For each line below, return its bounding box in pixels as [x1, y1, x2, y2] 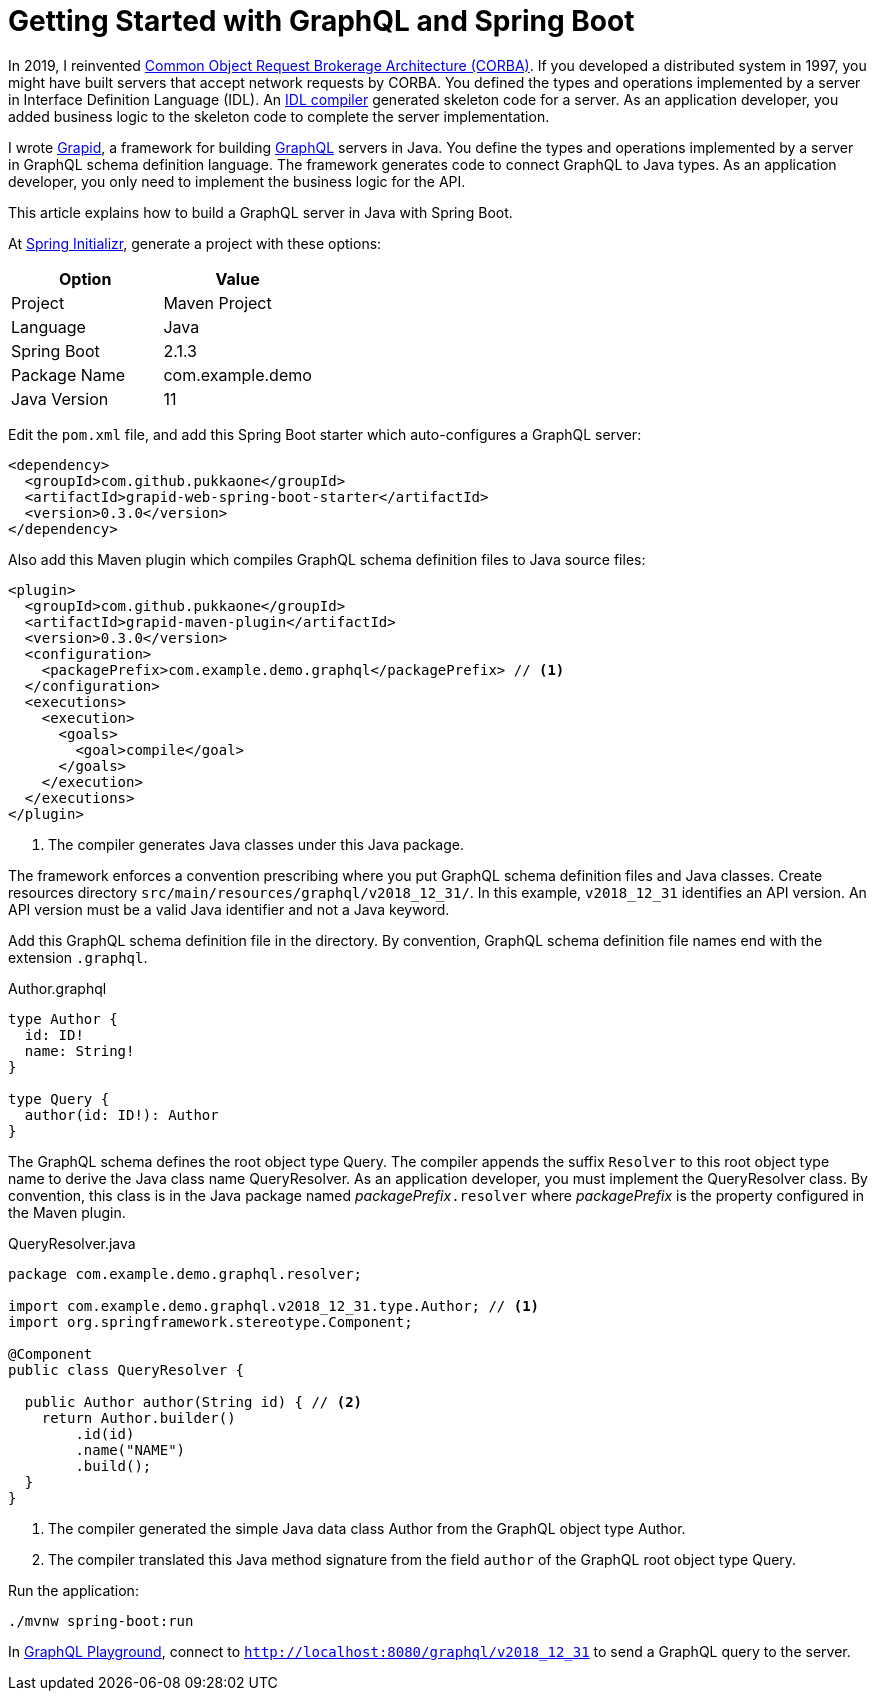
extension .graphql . [8, 948, 148, 966]
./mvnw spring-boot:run [8, 1612, 194, 1629]
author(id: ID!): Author [24, 1106, 219, 1123]
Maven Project [163, 292, 272, 313]
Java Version [11, 388, 109, 409]
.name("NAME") [75, 1441, 186, 1458]
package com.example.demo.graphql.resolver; [8, 1265, 363, 1282]
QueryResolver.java [8, 1234, 136, 1252]
